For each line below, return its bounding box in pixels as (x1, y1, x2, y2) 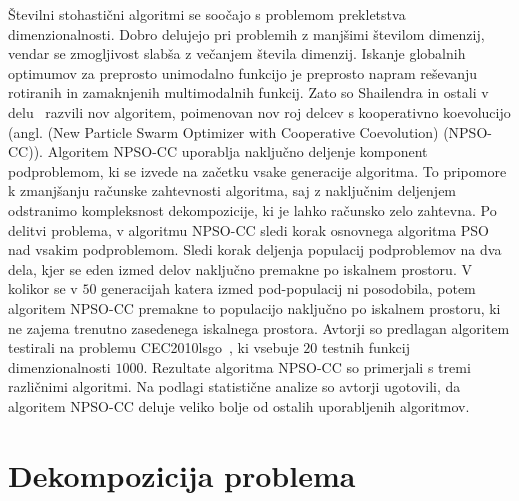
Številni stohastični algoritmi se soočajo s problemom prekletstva (8, 4, 406, 24)
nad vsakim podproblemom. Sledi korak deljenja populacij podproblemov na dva (8, 239, 502, 260)
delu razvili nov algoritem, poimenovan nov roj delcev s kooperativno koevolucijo (8, 101, 511, 122)
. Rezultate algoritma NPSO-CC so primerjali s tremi (143, 356, 471, 377)
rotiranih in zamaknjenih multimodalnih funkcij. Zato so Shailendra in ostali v (8, 82, 489, 103)
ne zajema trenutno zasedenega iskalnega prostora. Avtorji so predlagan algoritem (8, 317, 510, 338)
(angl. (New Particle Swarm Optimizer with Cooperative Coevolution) (8, 121, 439, 142)
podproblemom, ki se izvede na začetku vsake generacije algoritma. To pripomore (8, 160, 507, 181)
